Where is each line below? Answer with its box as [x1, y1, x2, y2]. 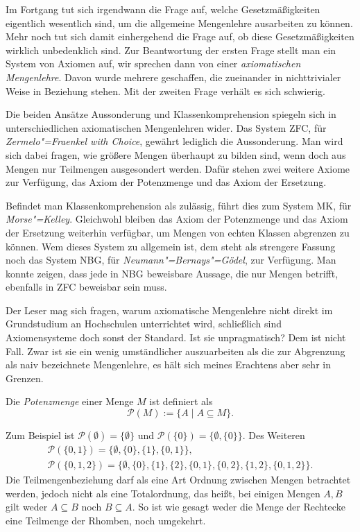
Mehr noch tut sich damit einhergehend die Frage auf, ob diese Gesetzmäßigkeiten [6, 29, 354, 44]
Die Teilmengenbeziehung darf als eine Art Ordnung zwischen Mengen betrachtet [6, 472, 351, 487]
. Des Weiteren [242, 428, 305, 443]
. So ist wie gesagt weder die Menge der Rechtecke [132, 499, 345, 514]
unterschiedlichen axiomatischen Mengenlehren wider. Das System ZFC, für [6, 120, 327, 135]
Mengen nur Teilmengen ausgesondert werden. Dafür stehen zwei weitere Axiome [6, 161, 350, 175]
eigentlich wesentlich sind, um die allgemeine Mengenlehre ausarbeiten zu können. [6, 15, 353, 30]
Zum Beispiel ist [6, 428, 75, 443]
